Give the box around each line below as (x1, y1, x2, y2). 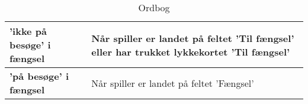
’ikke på (9, 24, 47, 38)
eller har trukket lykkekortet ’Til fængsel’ (91, 44, 290, 58)
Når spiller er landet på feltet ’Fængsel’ (91, 76, 254, 90)
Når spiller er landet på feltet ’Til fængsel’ (91, 31, 294, 45)
